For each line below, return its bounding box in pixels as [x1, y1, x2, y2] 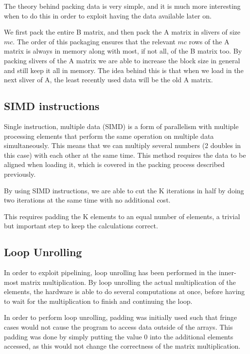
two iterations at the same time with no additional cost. [4, 195, 171, 205]
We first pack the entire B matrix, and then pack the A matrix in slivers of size [4, 27, 240, 37]
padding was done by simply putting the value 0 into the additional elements [4, 331, 233, 341]
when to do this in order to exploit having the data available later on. [4, 10, 212, 20]
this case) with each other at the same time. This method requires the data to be [4, 149, 246, 160]
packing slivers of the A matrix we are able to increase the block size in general [4, 55, 240, 65]
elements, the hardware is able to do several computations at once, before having [4, 286, 245, 297]
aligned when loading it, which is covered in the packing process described [4, 159, 225, 169]
